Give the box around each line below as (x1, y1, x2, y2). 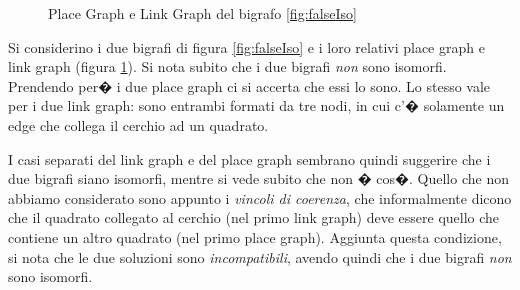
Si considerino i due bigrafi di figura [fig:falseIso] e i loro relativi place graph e (8, 36, 485, 57)
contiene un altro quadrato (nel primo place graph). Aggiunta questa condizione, (8, 226, 502, 247)
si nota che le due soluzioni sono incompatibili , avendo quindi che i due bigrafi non (8, 246, 512, 267)
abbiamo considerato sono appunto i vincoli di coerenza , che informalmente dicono (8, 187, 512, 208)
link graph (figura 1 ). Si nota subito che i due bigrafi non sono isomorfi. (8, 56, 447, 77)
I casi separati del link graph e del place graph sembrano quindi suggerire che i (8, 148, 491, 169)
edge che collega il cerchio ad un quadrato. (8, 114, 269, 135)
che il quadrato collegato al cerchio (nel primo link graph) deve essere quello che (8, 207, 500, 228)
